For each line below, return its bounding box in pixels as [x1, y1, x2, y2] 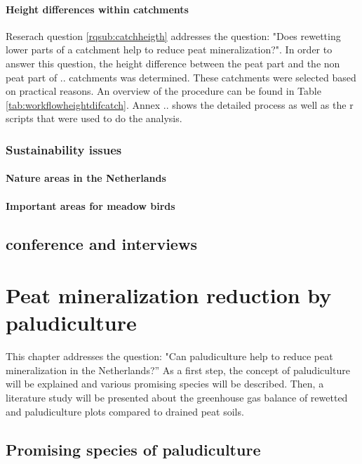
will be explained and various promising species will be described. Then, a [6, 376, 324, 391]
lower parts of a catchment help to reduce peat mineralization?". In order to [6, 42, 333, 57]
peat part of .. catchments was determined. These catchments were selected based [6, 69, 356, 84]
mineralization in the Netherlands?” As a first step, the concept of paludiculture [6, 362, 350, 377]
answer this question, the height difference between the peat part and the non [6, 55, 340, 70]
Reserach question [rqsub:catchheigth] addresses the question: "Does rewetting [6, 28, 341, 43]
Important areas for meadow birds [6, 198, 175, 213]
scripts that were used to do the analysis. [6, 111, 182, 126]
